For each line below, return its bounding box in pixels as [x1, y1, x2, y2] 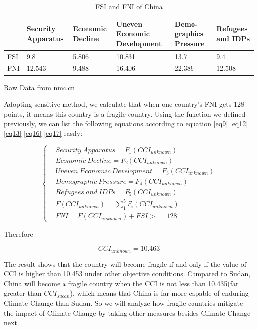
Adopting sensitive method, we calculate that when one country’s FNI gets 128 [4, 99, 244, 109]
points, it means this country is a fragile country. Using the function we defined [4, 108, 246, 119]
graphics [174, 28, 204, 39]
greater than [4, 288, 42, 298]
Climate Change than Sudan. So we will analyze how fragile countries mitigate [4, 297, 243, 308]
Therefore [4, 228, 33, 239]
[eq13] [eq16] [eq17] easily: [4, 128, 83, 138]
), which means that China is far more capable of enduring [70, 288, 249, 298]
